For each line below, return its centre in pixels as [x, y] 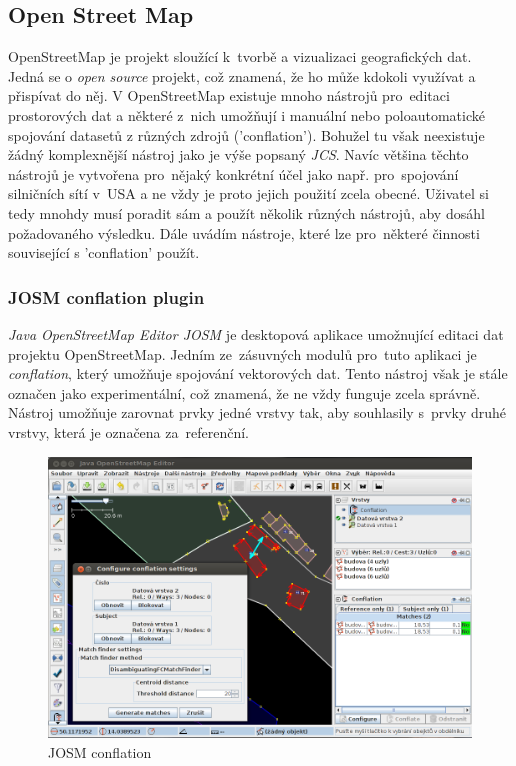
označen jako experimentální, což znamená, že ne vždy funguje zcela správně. [244, 392]
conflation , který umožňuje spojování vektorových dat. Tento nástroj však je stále [258, 373]
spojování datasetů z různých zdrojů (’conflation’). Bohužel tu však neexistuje [246, 134]
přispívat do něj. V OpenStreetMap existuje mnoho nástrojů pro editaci [229, 95]
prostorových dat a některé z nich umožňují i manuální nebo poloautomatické [246, 114]
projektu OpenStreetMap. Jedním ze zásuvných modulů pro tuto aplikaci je [242, 353]
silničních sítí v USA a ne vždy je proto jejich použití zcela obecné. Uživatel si [248, 193]
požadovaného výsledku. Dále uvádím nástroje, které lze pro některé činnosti [244, 232]
